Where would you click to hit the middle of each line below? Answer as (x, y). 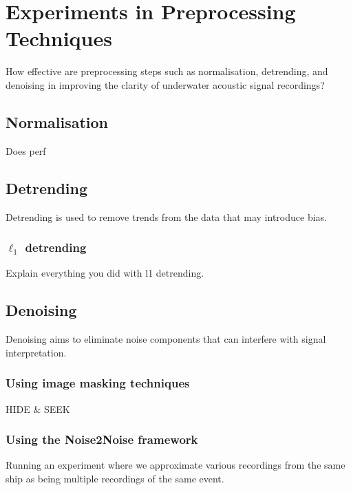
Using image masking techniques (98, 383)
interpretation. (36, 352)
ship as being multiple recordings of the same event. (115, 478)
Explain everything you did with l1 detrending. (105, 273)
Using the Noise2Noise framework (102, 439)
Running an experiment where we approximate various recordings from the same (175, 465)
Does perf (26, 150)
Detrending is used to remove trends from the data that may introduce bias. (166, 216)
